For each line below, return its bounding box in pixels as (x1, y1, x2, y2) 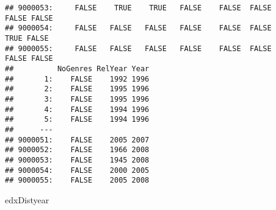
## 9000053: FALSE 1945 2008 (5, 155, 150, 164)
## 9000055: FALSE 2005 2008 (5, 176, 150, 185)
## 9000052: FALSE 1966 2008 (5, 145, 150, 155)
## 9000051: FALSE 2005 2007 (5, 135, 150, 144)
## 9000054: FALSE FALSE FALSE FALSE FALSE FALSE (5, 24, 272, 33)
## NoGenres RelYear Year (5, 64, 150, 73)
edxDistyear (5, 193, 49, 206)
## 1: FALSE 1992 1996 (5, 74, 150, 83)
